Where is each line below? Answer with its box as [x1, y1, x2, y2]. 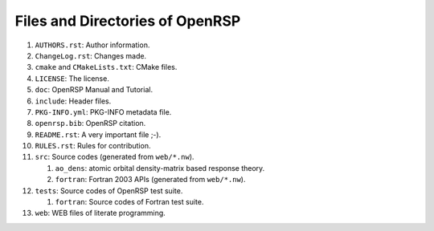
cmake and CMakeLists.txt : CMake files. [35, 63, 178, 72]
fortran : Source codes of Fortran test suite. [55, 197, 204, 207]
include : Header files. [35, 96, 112, 106]
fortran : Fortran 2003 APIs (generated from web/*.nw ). [55, 175, 246, 184]
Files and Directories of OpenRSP [14, 12, 241, 30]
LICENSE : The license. [35, 73, 110, 83]
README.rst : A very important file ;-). [35, 129, 162, 140]
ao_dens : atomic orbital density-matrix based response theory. [55, 163, 265, 172]
